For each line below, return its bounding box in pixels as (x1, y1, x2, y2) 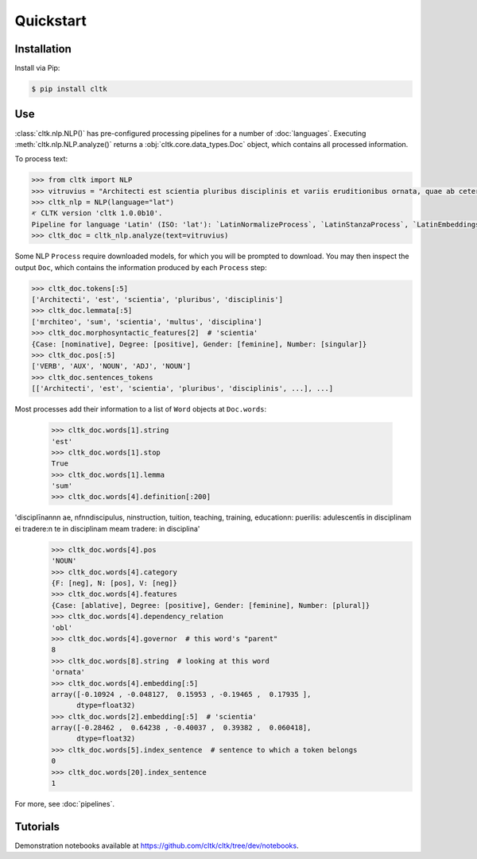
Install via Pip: (14, 64, 60, 73)
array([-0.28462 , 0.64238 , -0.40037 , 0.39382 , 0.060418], (51, 723, 312, 733)
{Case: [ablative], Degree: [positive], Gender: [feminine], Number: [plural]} (51, 601, 370, 609)
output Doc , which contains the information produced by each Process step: (14, 262, 267, 272)
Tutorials (14, 819, 60, 834)
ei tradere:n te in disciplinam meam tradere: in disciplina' (14, 524, 200, 533)
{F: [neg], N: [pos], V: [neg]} (51, 578, 178, 587)
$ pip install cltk (31, 84, 107, 94)
